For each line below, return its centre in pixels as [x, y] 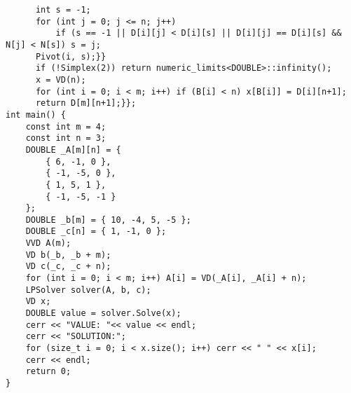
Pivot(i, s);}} [71, 56]
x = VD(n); [61, 80]
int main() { [36, 115]
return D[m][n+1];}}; [86, 103]
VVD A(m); [48, 243]
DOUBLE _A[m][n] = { [73, 150]
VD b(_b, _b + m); [68, 255]
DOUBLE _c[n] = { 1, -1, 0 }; [96, 232]
